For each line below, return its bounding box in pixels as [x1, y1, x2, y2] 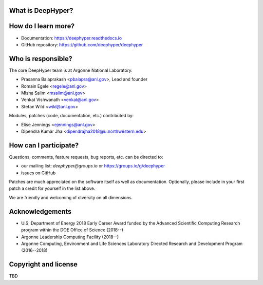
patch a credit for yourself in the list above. [9, 185, 95, 191]
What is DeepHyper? [9, 6, 74, 15]
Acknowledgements [9, 207, 72, 216]
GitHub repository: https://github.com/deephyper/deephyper [21, 41, 143, 47]
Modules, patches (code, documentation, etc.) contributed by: [9, 113, 134, 119]
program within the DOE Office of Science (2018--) [21, 227, 124, 233]
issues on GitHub [21, 170, 56, 176]
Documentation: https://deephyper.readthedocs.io [21, 35, 122, 41]
